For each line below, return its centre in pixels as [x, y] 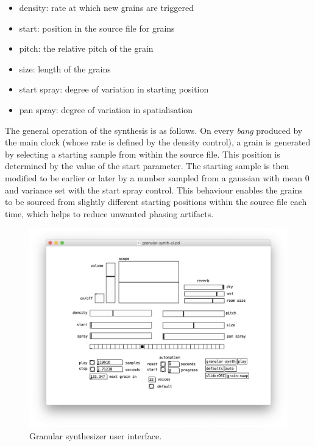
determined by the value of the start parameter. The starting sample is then [147, 166]
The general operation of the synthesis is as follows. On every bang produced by [154, 130]
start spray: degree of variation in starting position [114, 89]
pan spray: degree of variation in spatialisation [106, 109]
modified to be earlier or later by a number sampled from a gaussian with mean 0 [157, 177]
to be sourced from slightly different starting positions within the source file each [156, 202]
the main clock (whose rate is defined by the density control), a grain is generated [158, 142]
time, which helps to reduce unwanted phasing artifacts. [109, 213]
